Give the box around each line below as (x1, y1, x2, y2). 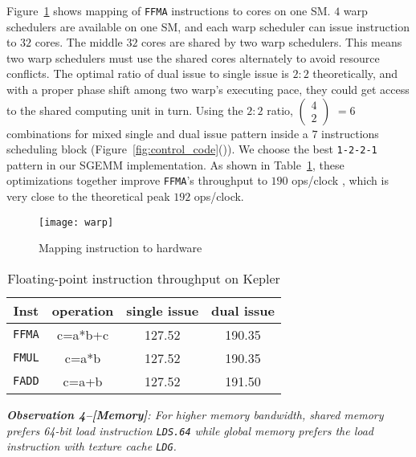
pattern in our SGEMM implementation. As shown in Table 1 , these (6, 156, 345, 173)
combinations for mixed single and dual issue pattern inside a (6, 124, 308, 141)
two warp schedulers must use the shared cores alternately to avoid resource (6, 49, 380, 66)
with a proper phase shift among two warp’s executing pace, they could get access (6, 81, 410, 98)
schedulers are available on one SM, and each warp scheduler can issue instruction (6, 18, 410, 35)
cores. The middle (35, 34, 123, 51)
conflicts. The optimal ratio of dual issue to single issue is (6, 65, 289, 82)
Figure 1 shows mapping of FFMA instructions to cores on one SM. (6, 2, 331, 18)
